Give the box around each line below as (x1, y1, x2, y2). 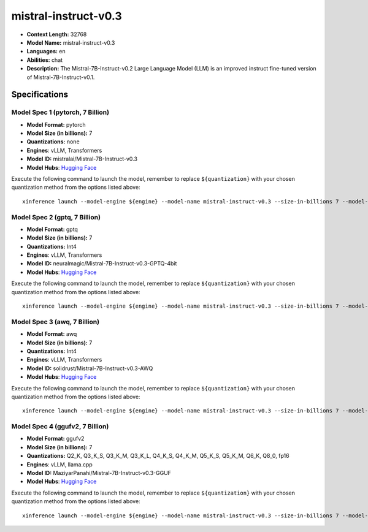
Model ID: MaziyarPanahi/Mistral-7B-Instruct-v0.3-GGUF (26, 469, 172, 477)
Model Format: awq (26, 330, 77, 338)
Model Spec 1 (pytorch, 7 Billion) (11, 108, 110, 116)
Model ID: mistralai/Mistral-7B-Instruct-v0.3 (26, 155, 138, 162)
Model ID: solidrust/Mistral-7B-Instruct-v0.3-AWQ (26, 365, 153, 372)
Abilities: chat (26, 56, 63, 64)
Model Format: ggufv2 (26, 435, 85, 443)
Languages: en (26, 48, 66, 55)
